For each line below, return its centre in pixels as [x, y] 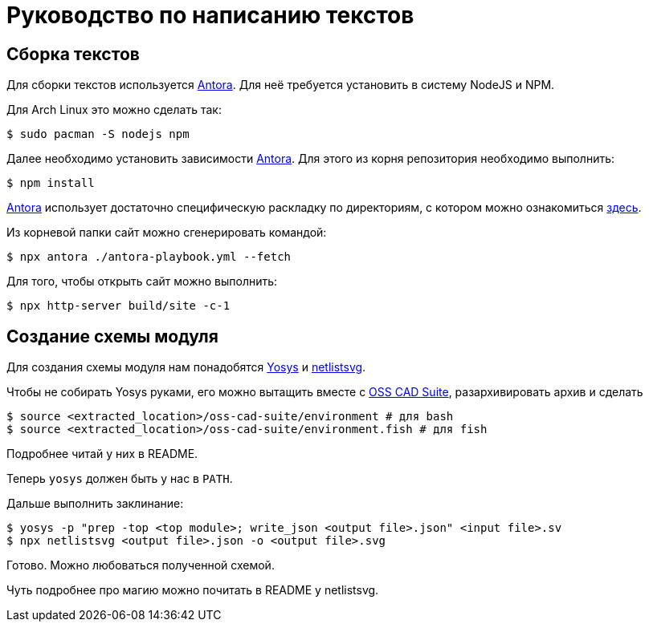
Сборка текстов [73, 54]
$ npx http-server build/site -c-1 [118, 306]
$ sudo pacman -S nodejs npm [98, 134]
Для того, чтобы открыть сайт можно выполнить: [142, 282]
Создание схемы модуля [112, 336]
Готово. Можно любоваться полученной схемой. [141, 565]
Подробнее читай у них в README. [102, 454]
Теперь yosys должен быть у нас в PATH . [120, 479]
